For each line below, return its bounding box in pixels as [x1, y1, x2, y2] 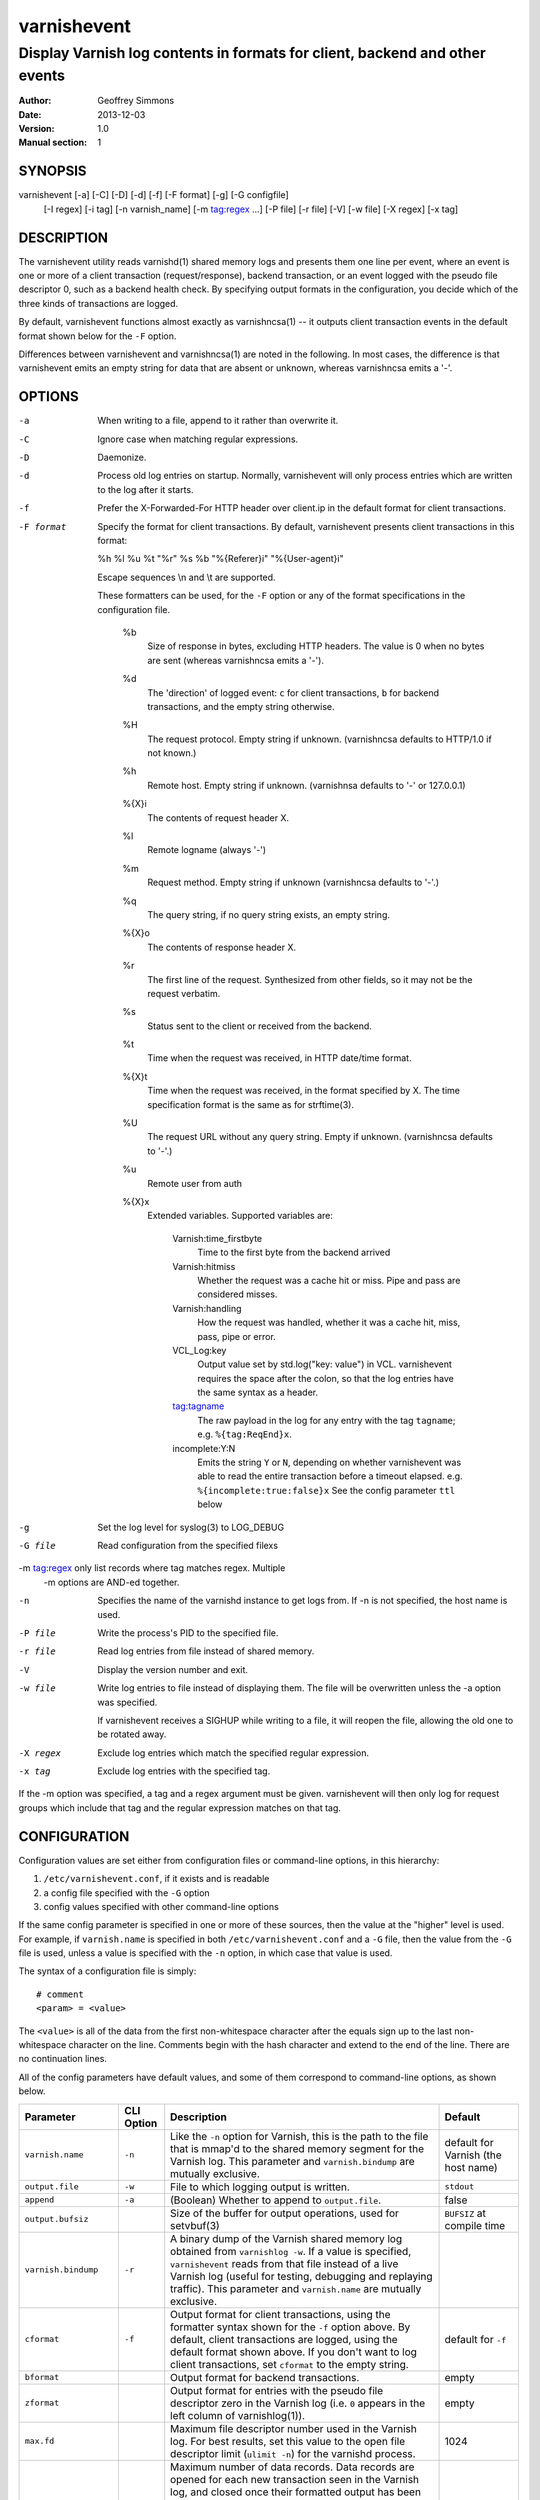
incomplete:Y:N [172, 1442, 236, 1454]
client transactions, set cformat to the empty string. [170, 2357, 409, 2371]
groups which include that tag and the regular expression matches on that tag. [18, 1801, 342, 1814]
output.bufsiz [24, 2214, 89, 2225]
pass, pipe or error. [197, 1330, 277, 1342]
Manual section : [18, 136, 88, 149]
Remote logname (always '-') [147, 844, 267, 856]
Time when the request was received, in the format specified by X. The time [147, 1085, 460, 1097]
